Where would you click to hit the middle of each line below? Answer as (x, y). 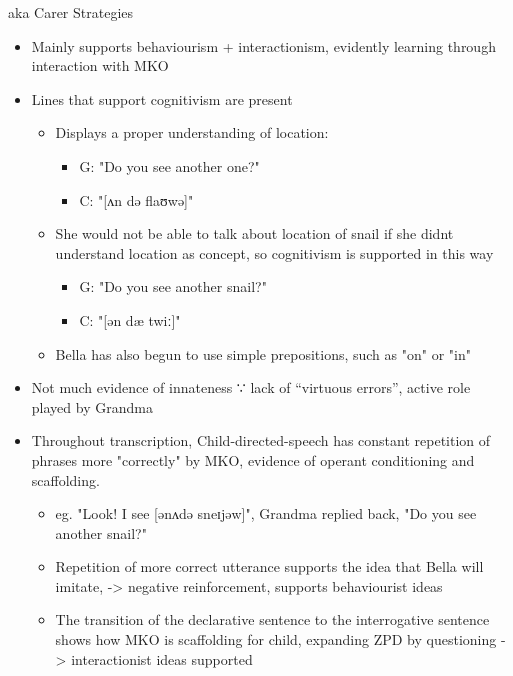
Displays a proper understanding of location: (192, 132)
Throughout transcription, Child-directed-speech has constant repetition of (261, 440)
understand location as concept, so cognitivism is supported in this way (274, 252)
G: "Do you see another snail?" (173, 286)
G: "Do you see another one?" (169, 165)
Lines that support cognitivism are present (162, 98)
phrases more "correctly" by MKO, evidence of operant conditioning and (253, 459)
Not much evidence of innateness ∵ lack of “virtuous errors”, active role (251, 387)
